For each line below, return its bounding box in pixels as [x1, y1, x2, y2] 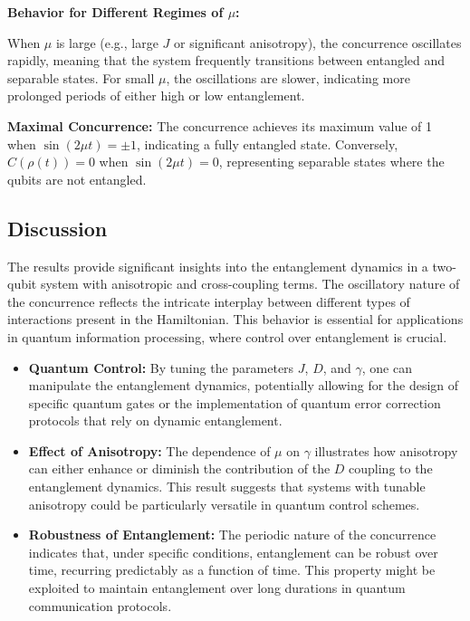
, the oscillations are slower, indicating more [166, 68, 410, 87]
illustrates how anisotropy [314, 441, 458, 460]
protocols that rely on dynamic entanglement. [28, 411, 283, 430]
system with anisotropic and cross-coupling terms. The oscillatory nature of [40, 274, 460, 293]
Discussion [7, 214, 108, 242]
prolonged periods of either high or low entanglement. [7, 86, 305, 105]
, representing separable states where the [218, 152, 445, 171]
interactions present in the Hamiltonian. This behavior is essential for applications [7, 310, 464, 329]
